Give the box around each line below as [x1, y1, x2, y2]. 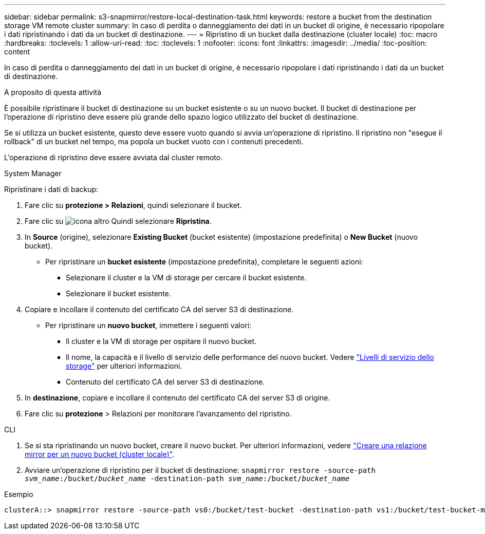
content [4, 47, 30, 56]
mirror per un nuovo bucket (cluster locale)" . [25, 450, 175, 459]
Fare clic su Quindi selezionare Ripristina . [25, 217, 212, 225]
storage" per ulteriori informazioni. [66, 361, 182, 370]
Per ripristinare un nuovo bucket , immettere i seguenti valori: [45, 321, 252, 330]
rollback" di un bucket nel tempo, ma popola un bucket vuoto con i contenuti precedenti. [4, 137, 304, 146]
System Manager [4, 169, 62, 178]
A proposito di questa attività [4, 88, 102, 97]
